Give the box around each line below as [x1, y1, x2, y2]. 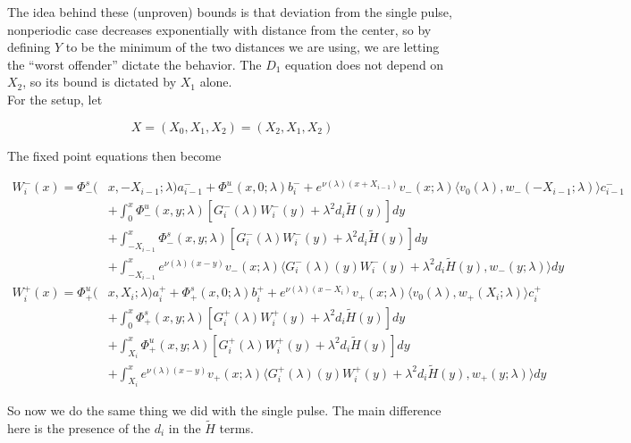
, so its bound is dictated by [22, 72, 177, 91]
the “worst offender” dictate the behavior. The [7, 54, 262, 73]
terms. [219, 418, 254, 437]
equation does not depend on [285, 54, 444, 73]
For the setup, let [7, 89, 103, 108]
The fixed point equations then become [7, 146, 222, 164]
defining [7, 38, 51, 56]
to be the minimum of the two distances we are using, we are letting [65, 38, 440, 56]
